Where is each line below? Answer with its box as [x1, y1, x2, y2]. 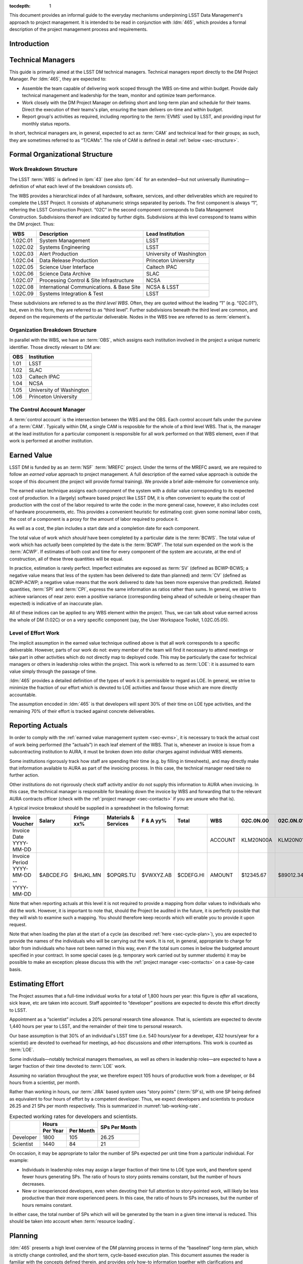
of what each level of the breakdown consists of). [30, 184, 133, 190]
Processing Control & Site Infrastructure [39, 277, 134, 284]
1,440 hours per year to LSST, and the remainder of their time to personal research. [9, 1023, 183, 1029]
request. [9, 922, 27, 928]
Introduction [9, 39, 49, 48]
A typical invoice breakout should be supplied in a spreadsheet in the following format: [9, 804, 189, 811]
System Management [39, 237, 90, 244]
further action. [9, 772, 39, 778]
